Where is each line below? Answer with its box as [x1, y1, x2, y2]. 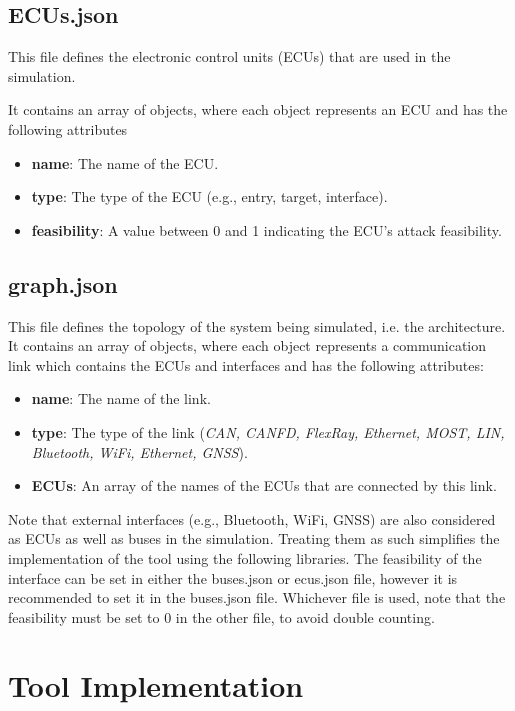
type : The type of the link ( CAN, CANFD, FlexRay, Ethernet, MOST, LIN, [31, 421, 505, 442]
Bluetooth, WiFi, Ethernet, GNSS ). [31, 441, 248, 462]
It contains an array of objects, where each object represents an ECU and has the [8, 99, 508, 120]
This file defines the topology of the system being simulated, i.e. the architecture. [8, 315, 506, 336]
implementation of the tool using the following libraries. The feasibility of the [8, 547, 482, 568]
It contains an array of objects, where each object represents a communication [8, 335, 487, 356]
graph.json [8, 268, 118, 299]
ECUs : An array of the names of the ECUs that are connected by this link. [31, 475, 497, 496]
